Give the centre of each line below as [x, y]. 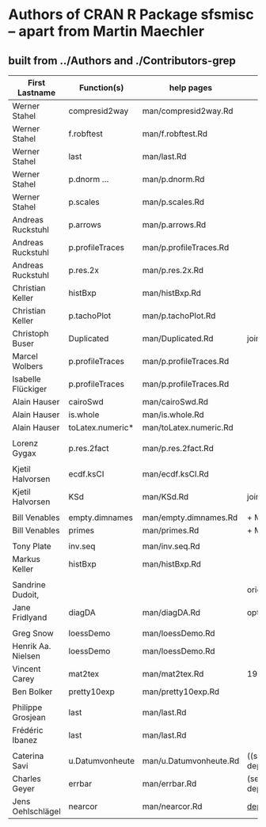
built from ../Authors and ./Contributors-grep [122, 61]
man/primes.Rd [171, 530]
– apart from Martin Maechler [106, 31]
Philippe [27, 708]
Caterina [28, 756]
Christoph [30, 334]
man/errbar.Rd [169, 783]
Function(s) [101, 87]
